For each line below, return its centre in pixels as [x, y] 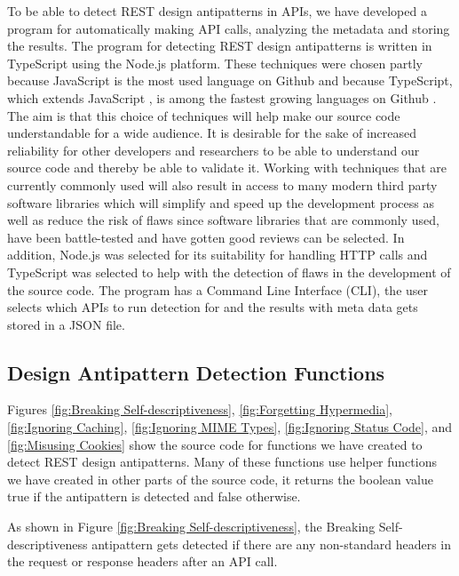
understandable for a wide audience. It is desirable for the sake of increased [212, 133]
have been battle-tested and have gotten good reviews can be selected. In [206, 237]
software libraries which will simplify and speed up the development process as [221, 202]
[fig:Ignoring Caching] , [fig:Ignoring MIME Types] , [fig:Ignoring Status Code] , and [230, 427]
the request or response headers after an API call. [142, 561]
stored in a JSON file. [66, 324]
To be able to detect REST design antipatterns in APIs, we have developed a [217, 11]
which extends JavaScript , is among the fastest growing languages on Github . [222, 97]
